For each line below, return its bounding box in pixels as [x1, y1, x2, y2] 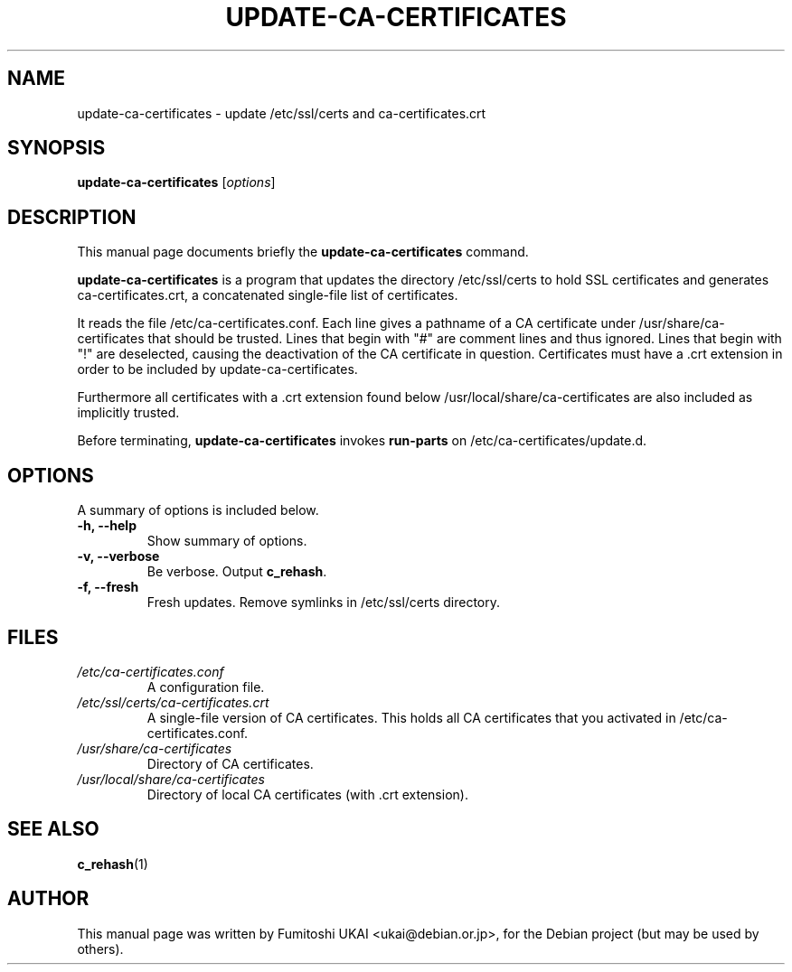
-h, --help [77, 518, 137, 534]
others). [77, 940, 124, 957]
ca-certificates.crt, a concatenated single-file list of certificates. [77, 287, 458, 304]
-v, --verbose [77, 548, 160, 565]
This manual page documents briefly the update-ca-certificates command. [77, 244, 529, 260]
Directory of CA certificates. [146, 755, 314, 771]
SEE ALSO [7, 818, 99, 841]
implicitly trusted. [77, 405, 180, 421]
